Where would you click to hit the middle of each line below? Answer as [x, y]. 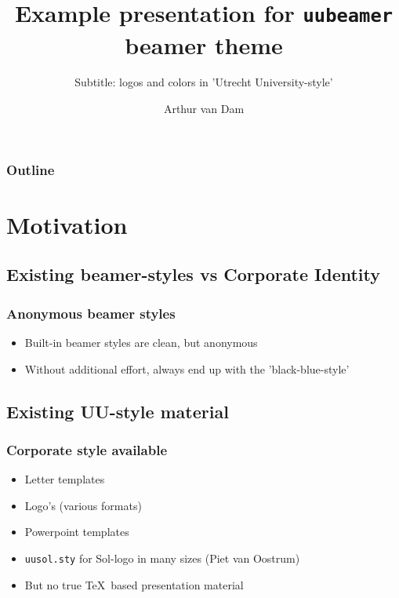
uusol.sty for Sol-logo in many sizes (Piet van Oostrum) [162, 558]
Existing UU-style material [118, 411]
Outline [31, 169]
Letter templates [65, 479]
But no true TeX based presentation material [134, 584]
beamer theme [204, 44]
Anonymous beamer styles [91, 313]
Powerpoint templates [77, 532]
